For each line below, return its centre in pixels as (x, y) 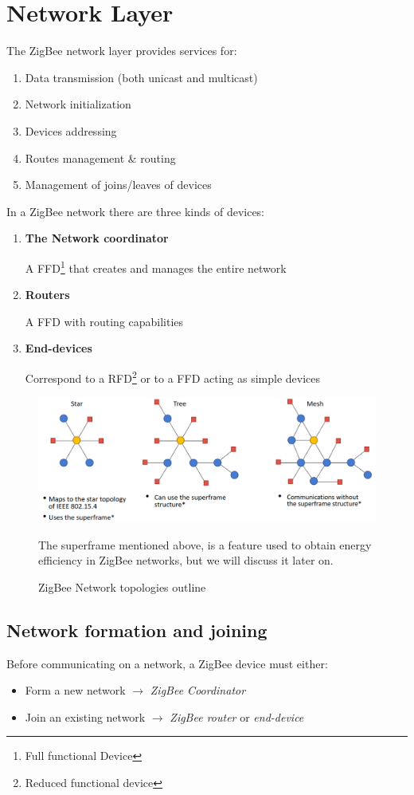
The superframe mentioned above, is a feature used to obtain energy (205, 544)
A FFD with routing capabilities (104, 321)
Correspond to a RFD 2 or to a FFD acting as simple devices (173, 376)
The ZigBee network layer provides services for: (122, 51)
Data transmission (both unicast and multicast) (141, 77)
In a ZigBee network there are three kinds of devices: (136, 211)
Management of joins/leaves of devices (118, 185)
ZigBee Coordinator (198, 690)
